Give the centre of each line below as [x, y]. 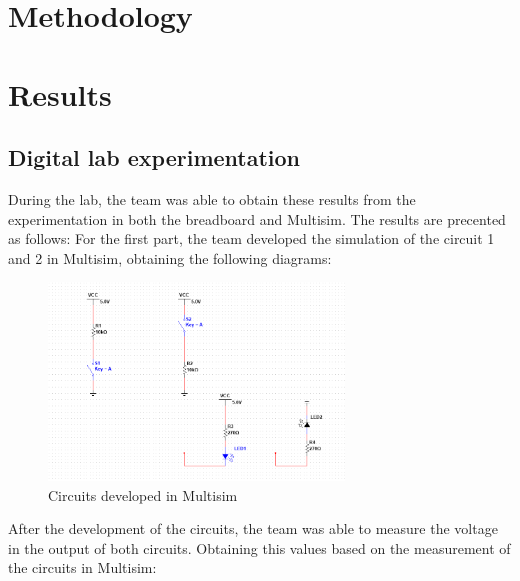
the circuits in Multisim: [82, 567]
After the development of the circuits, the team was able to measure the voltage [253, 528]
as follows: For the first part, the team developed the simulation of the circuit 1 [251, 238]
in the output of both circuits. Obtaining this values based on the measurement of [259, 547]
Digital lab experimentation [154, 157]
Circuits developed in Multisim [143, 494]
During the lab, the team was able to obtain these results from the [212, 198]
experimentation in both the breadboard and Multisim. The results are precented [257, 218]
